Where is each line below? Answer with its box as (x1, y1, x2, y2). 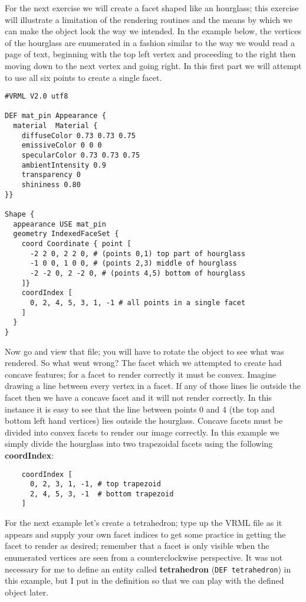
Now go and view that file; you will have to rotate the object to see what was (5, 345, 284, 357)
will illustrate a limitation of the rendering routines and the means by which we (5, 13, 292, 25)
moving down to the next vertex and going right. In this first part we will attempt (5, 59, 302, 71)
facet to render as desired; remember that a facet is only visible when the (5, 539, 269, 552)
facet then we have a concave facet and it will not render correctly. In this (5, 391, 272, 403)
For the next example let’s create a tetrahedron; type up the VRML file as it (5, 516, 282, 529)
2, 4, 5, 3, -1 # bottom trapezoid (29, 489, 174, 498)
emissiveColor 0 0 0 (21, 141, 102, 150)
